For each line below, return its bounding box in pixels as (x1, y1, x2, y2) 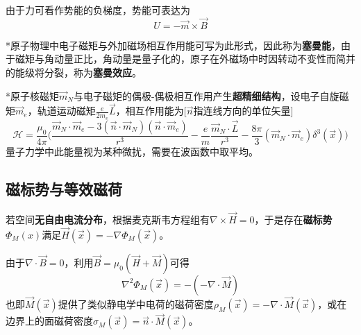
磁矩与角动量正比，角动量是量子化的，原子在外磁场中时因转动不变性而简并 (15, 51, 355, 66)
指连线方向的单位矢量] (193, 103, 294, 118)
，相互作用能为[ (115, 103, 187, 118)
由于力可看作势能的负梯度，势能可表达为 (6, 3, 190, 17)
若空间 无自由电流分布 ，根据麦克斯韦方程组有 (6, 212, 210, 226)
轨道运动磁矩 (37, 103, 96, 118)
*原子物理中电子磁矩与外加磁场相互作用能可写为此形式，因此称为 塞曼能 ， (6, 37, 341, 52)
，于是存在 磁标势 (254, 212, 333, 226)
